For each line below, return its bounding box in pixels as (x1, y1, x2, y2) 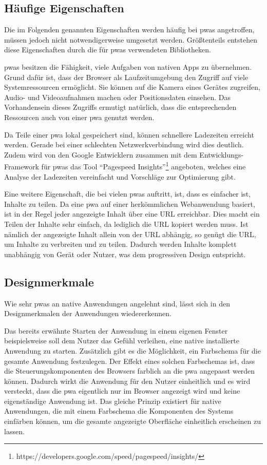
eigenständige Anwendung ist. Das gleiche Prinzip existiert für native (4, 395, 221, 406)
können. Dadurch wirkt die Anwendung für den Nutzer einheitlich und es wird (4, 375, 251, 386)
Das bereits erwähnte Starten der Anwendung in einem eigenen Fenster (4, 325, 228, 336)
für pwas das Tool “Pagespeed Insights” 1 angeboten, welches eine (41, 160, 246, 171)
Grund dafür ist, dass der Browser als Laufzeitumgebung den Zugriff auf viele (4, 71, 249, 82)
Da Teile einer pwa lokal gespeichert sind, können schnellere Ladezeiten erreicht (4, 129, 254, 140)
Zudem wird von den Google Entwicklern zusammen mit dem (4, 149, 197, 160)
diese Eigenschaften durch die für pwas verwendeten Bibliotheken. (4, 44, 211, 55)
